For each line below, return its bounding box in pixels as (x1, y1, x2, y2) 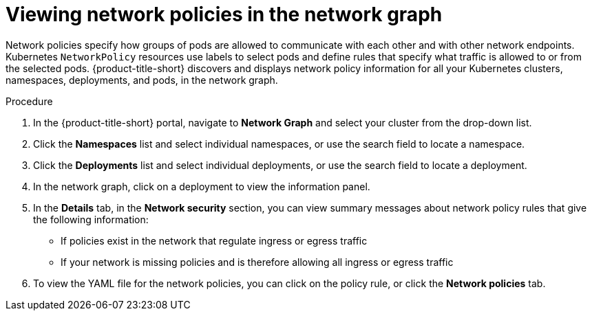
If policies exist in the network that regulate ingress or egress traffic (61, 234, 368, 247)
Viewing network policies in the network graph (6, 3, 443, 26)
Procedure (6, 95, 53, 107)
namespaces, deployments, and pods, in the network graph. (6, 74, 278, 86)
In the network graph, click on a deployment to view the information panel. (33, 180, 370, 192)
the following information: (33, 213, 149, 225)
